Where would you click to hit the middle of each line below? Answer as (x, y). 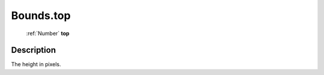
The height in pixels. (36, 64)
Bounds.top (41, 15)
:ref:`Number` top (48, 33)
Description (34, 50)
